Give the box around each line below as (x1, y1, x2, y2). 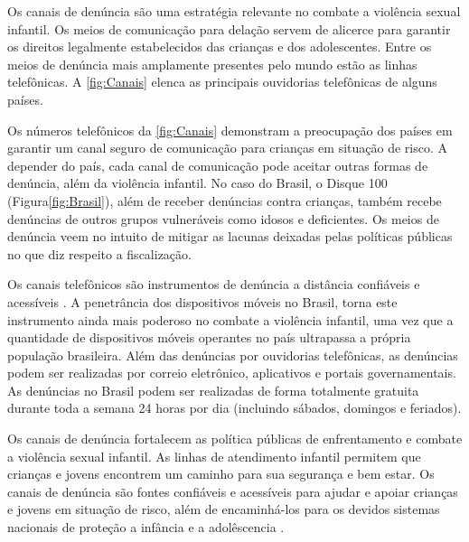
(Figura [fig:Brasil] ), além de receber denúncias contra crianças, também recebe (7, 191, 442, 210)
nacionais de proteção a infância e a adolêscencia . (7, 518, 285, 537)
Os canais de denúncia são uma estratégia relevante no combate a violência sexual (7, 2, 461, 20)
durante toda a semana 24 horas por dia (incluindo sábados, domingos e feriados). (7, 398, 462, 417)
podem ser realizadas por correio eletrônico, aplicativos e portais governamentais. (7, 363, 456, 382)
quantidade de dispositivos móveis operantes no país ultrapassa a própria (7, 328, 411, 347)
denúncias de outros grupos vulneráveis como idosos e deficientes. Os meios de (7, 209, 439, 228)
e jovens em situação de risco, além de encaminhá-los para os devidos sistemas (7, 500, 440, 519)
